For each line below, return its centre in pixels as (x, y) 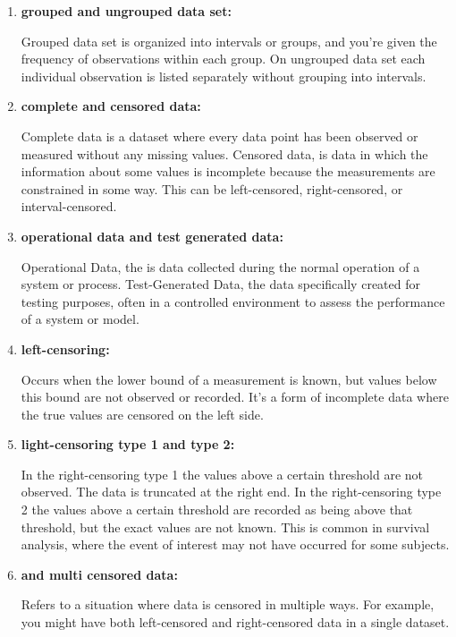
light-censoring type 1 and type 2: (128, 444)
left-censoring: (65, 348)
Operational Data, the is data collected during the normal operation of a (220, 266)
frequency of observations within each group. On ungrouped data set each (223, 59)
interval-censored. (69, 206)
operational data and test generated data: (152, 236)
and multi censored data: (99, 574)
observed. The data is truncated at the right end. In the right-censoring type (231, 492)
